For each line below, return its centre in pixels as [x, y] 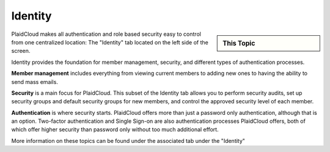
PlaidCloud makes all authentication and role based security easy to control [106, 34]
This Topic [239, 43]
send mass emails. [35, 81]
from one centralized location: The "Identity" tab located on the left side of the [110, 42]
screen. [21, 51]
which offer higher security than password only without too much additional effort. [115, 130]
